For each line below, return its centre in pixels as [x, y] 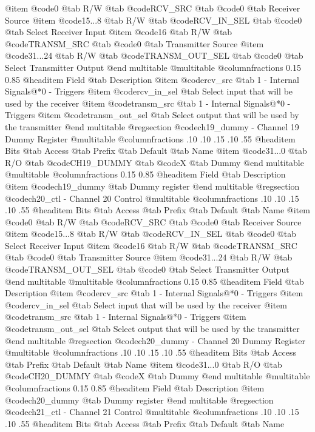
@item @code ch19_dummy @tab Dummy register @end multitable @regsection [152, 186]
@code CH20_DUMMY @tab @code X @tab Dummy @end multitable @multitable [157, 376]
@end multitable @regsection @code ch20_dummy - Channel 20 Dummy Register [155, 340]
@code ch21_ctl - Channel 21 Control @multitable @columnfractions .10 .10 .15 [152, 412]
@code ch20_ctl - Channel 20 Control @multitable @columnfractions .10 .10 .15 [152, 198]
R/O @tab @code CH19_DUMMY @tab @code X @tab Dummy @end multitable [154, 162]
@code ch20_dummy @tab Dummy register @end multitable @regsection [139, 400]
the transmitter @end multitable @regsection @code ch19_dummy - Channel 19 [152, 126]
